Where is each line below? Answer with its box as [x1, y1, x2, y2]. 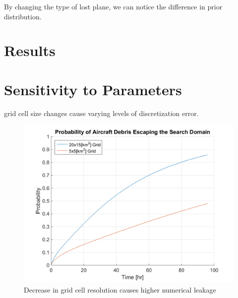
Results [4, 40, 56, 60]
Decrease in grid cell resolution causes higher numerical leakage [24, 284, 216, 295]
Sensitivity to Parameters [4, 79, 182, 99]
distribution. [4, 11, 42, 21]
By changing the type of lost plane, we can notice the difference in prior [4, 1, 223, 11]
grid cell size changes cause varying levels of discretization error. [4, 108, 199, 118]
